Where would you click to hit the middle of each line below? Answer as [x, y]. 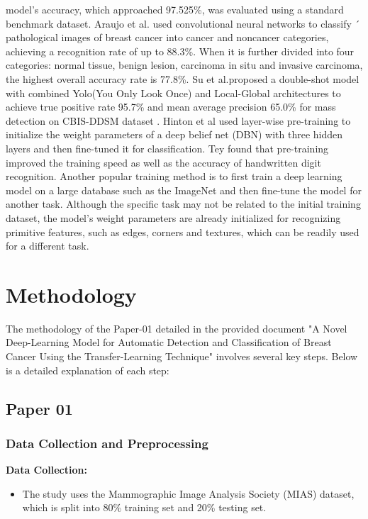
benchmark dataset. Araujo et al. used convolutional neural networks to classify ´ [183, 23]
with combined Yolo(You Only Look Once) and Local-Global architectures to [173, 93]
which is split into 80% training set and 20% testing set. [144, 507]
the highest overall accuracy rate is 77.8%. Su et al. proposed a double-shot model [183, 78]
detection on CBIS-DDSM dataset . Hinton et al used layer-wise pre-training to [178, 120]
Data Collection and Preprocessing [107, 443]
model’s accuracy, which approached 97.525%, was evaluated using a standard [175, 9]
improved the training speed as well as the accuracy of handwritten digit [163, 162]
